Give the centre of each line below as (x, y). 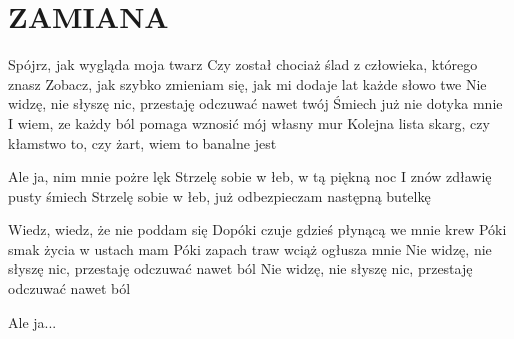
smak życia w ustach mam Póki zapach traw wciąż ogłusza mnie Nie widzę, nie (250, 248)
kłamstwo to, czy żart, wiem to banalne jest (142, 142)
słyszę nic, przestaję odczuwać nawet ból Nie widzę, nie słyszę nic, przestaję (240, 268)
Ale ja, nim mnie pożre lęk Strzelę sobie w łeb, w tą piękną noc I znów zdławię (250, 176)
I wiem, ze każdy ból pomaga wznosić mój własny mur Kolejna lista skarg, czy (249, 122)
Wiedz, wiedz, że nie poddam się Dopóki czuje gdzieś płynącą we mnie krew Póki (257, 229)
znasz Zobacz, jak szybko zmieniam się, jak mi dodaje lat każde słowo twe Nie (247, 83)
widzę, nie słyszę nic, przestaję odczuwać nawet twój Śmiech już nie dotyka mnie (255, 103)
